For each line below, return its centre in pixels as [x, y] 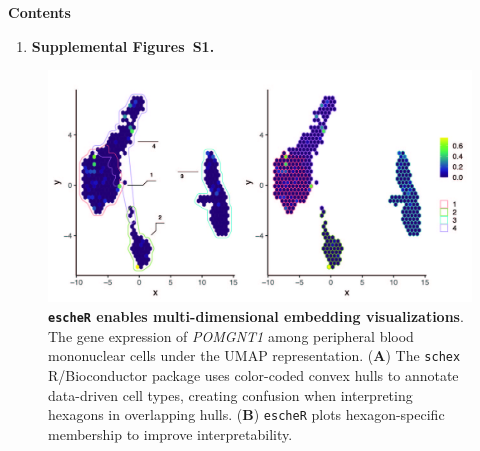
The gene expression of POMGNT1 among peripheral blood [231, 335]
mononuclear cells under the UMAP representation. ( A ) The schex [254, 355]
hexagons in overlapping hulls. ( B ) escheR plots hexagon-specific [246, 414]
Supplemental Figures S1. [123, 45]
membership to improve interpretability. [170, 433]
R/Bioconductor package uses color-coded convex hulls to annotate [253, 374]
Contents [39, 12]
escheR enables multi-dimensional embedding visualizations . [256, 316]
